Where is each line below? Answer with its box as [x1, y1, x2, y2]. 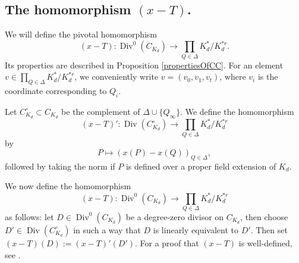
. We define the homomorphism [180, 105, 294, 117]
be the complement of [61, 105, 140, 117]
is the [257, 70, 278, 83]
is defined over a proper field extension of [125, 159, 276, 172]
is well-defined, [238, 236, 292, 249]
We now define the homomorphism [5, 180, 131, 192]
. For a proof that [134, 236, 199, 249]
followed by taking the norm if [5, 159, 115, 172]
